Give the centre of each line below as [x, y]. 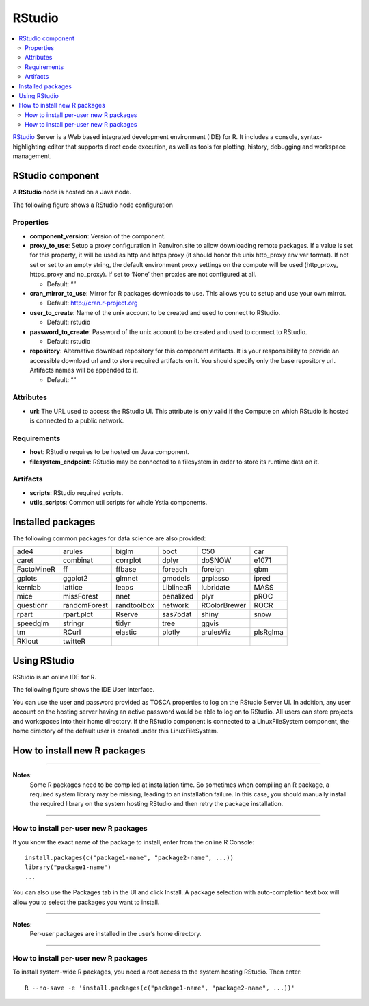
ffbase [126, 570]
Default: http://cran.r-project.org [92, 303]
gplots [27, 579]
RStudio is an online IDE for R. [55, 677]
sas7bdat [177, 614]
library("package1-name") [68, 867]
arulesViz [216, 632]
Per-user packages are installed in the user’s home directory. [115, 934]
